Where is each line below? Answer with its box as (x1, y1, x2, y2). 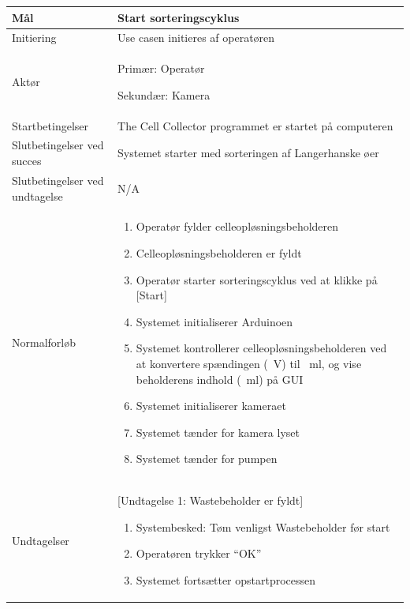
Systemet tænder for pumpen (136, 450, 278, 467)
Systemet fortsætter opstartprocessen (136, 571, 316, 588)
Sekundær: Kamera (117, 86, 211, 103)
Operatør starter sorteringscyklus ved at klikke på (136, 271, 378, 288)
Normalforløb (12, 334, 76, 351)
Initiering (12, 29, 57, 46)
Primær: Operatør (117, 60, 205, 77)
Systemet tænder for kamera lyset (136, 423, 300, 440)
